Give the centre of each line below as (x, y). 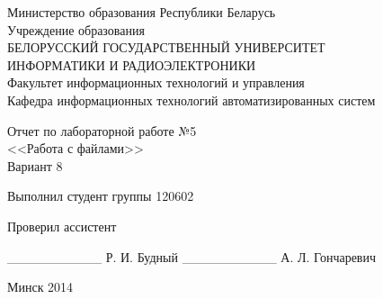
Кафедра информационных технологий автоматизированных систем (191, 100)
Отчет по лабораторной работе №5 (102, 130)
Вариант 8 (35, 165)
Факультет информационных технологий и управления (156, 82)
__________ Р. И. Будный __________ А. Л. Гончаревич (191, 256)
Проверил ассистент (62, 226)
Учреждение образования (76, 29)
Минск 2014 (40, 287)
